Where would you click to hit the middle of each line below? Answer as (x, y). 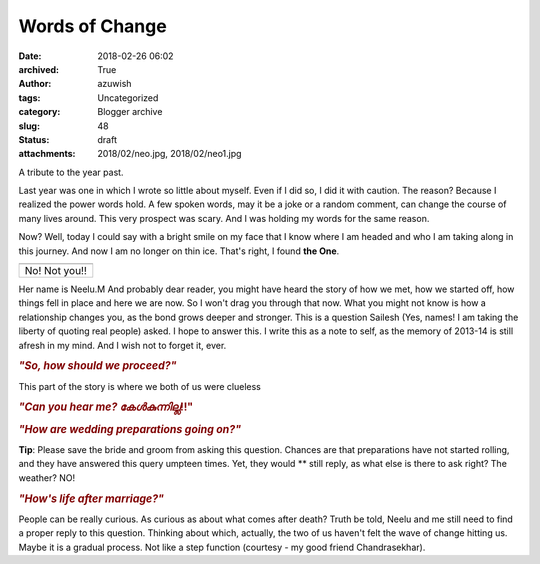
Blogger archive (130, 112)
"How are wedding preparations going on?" (130, 429)
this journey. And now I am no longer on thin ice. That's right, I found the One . (179, 251)
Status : (34, 139)
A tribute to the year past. (71, 172)
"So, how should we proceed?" (97, 366)
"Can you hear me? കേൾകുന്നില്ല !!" (106, 407)
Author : (35, 84)
